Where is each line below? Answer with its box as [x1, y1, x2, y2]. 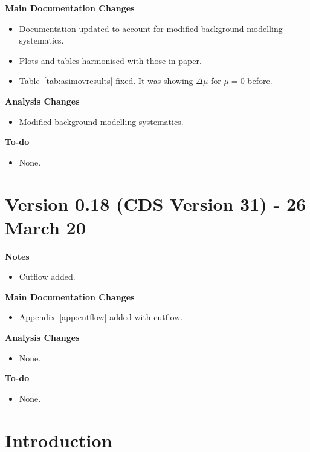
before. [247, 74, 273, 87]
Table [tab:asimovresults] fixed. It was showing [19, 74, 193, 87]
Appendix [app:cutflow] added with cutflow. [19, 311, 183, 323]
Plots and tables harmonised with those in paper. [19, 54, 202, 66]
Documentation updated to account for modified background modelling [19, 22, 283, 34]
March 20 [5, 215, 86, 239]
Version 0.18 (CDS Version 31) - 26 [5, 191, 306, 216]
